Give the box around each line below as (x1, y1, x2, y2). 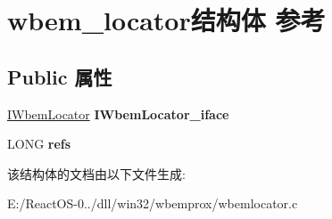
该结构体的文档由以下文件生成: (7, 164, 186, 182)
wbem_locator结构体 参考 (7, 2, 326, 38)
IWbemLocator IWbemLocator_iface (7, 104, 229, 123)
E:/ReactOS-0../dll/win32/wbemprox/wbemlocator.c (7, 194, 298, 213)
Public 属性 (7, 62, 112, 90)
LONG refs (7, 134, 71, 153)
